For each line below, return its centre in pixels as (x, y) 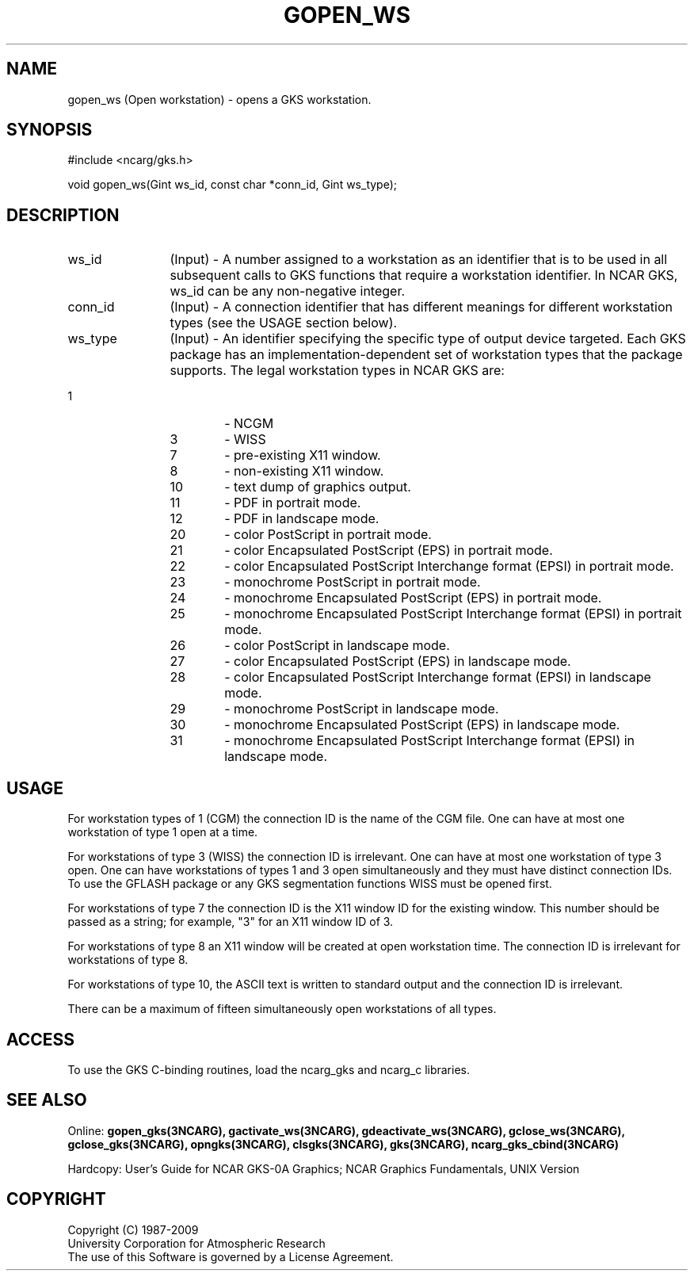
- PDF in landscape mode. (302, 519)
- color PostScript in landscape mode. (337, 646)
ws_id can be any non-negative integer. (288, 291)
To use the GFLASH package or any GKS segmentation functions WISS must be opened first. (310, 884)
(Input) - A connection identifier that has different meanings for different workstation (421, 307)
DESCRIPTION (63, 215)
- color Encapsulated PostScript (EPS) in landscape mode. (398, 661)
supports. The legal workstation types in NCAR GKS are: (337, 371)
